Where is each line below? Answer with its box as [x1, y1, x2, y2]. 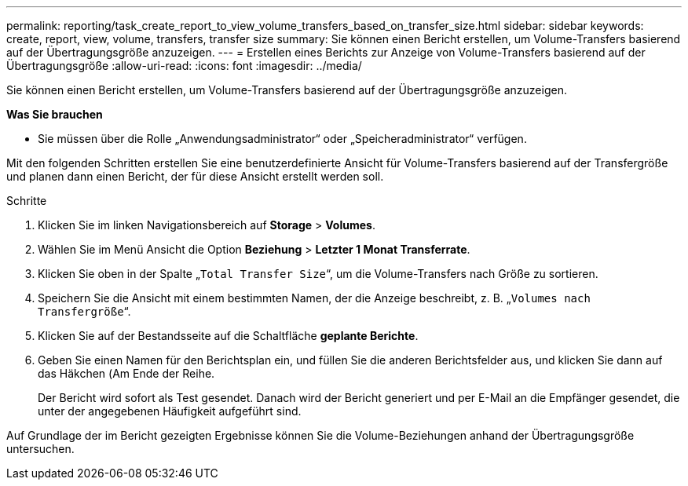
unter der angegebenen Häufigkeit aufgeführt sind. [38, 404, 302, 418]
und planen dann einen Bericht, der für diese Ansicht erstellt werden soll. [6, 170, 384, 183]
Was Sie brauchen [6, 108, 103, 121]
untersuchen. [6, 442, 75, 455]
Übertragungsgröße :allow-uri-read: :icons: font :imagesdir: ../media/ [6, 59, 362, 72]
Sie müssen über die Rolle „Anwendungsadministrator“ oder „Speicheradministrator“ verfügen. [38, 132, 527, 145]
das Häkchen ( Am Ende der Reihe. [38, 367, 215, 380]
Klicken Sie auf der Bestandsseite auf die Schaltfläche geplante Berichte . [38, 329, 419, 342]
